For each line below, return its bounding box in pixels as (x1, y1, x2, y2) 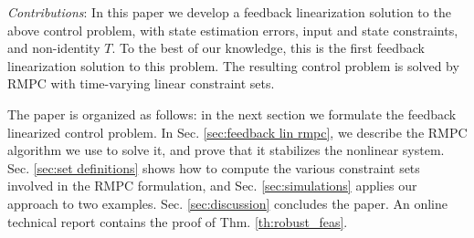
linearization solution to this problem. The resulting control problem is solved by (7, 56, 459, 75)
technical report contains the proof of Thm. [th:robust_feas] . (7, 212, 348, 231)
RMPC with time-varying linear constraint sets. (7, 74, 275, 93)
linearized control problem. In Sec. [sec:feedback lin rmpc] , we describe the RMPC (7, 122, 468, 141)
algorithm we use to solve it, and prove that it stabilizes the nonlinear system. (7, 140, 445, 160)
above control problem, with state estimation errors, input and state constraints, (7, 20, 458, 39)
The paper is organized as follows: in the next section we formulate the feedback (7, 104, 457, 123)
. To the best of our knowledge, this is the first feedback (111, 38, 425, 57)
